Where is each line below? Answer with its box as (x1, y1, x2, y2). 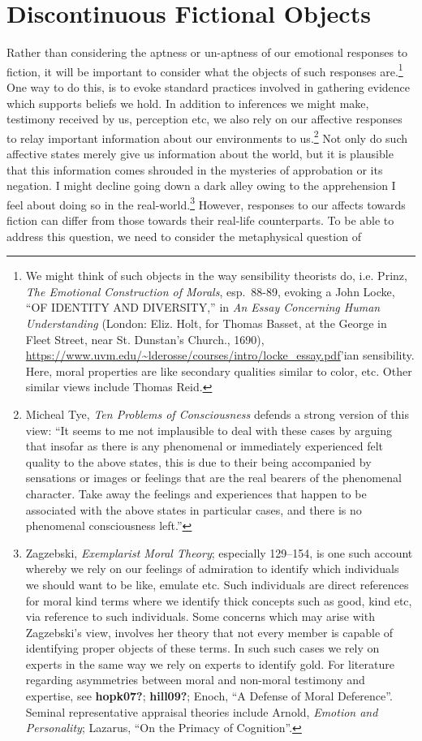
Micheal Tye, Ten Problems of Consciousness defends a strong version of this (25, 405, 409, 422)
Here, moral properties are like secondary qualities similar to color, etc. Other (25, 362, 412, 379)
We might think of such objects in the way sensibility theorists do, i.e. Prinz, (25, 267, 407, 284)
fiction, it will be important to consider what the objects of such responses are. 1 (6, 60, 403, 80)
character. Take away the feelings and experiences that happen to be (25, 485, 367, 502)
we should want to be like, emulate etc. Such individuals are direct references (25, 575, 409, 592)
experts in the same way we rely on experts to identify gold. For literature (25, 655, 394, 672)
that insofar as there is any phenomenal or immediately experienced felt (25, 437, 384, 455)
